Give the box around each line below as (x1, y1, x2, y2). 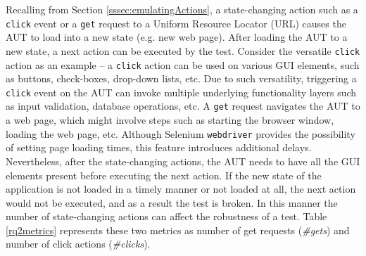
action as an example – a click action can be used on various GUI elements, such (6, 57, 360, 72)
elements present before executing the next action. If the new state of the (6, 167, 322, 182)
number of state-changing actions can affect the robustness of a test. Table (6, 209, 327, 224)
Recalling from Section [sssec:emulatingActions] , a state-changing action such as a (6, 2, 358, 16)
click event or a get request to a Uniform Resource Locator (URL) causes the (6, 15, 346, 30)
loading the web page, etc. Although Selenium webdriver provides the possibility (6, 126, 355, 141)
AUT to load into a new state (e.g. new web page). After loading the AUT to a (6, 30, 348, 44)
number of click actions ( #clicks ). (6, 236, 151, 251)
